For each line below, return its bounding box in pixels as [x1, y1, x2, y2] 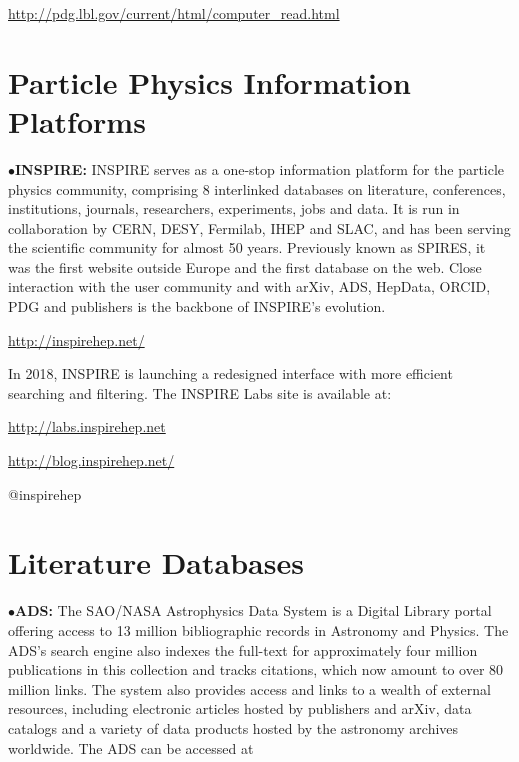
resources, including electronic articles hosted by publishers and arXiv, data [8, 698, 472, 719]
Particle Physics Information [8, 61, 411, 102]
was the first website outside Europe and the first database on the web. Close [8, 256, 482, 277]
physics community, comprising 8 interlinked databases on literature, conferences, [8, 178, 506, 199]
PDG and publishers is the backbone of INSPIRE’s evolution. [8, 296, 386, 317]
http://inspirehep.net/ [8, 329, 145, 350]
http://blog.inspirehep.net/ [8, 450, 175, 471]
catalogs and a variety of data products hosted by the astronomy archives [8, 717, 459, 738]
